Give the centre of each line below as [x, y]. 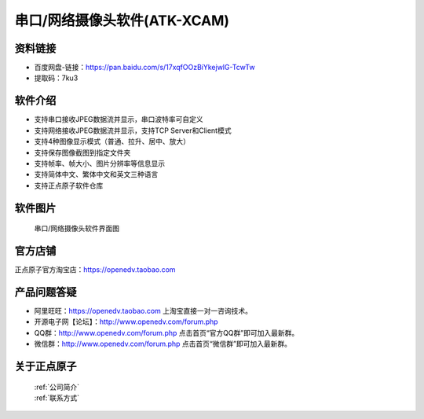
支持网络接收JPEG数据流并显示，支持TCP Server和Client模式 [133, 130]
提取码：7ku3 [56, 78]
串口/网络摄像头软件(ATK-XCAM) [122, 20]
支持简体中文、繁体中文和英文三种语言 [96, 175]
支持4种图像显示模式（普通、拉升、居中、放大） [112, 142]
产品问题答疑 [46, 292]
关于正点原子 [46, 366]
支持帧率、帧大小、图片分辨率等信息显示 [99, 163]
